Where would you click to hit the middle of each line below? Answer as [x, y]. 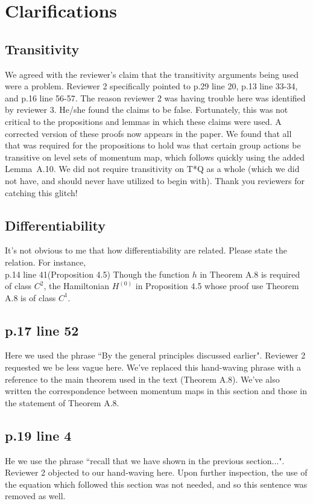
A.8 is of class [30, 297]
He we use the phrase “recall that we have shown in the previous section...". [145, 460]
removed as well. [35, 496]
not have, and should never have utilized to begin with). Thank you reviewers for [155, 180]
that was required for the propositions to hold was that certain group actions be [153, 145]
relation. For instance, [46, 262]
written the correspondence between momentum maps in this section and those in [156, 391]
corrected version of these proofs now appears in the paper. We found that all [148, 133]
